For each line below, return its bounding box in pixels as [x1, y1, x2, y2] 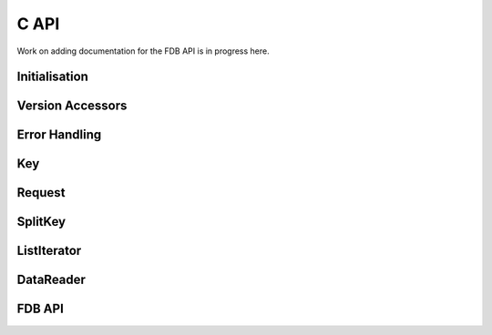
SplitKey [16, 214, 67, 229]
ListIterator [16, 243, 82, 259]
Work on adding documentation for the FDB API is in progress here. [16, 46, 271, 56]
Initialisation [16, 69, 88, 85]
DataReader [16, 272, 87, 288]
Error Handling [16, 127, 102, 143]
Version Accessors [16, 98, 128, 114]
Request [16, 185, 66, 200]
